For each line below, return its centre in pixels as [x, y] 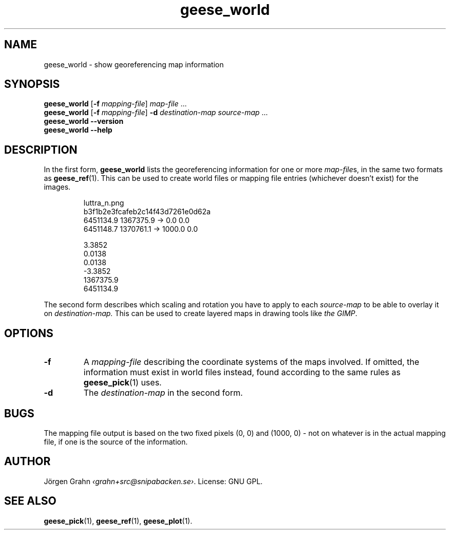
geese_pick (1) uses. [123, 383]
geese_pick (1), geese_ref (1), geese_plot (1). [118, 521]
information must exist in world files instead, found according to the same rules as [242, 372]
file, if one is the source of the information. [116, 441]
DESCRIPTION [41, 150]
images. [57, 187]
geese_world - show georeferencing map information [134, 64]
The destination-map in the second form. [163, 393]
